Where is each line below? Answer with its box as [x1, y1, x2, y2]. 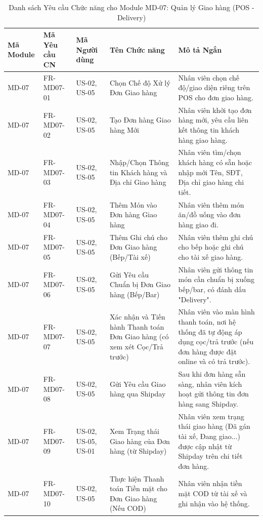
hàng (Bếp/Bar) [109, 289, 160, 299]
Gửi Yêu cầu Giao [109, 378, 166, 389]
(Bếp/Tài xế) [109, 251, 151, 262]
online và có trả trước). [178, 356, 250, 367]
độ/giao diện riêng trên [178, 82, 250, 93]
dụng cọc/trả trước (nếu [178, 336, 254, 347]
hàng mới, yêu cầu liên [178, 114, 248, 125]
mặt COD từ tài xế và [178, 488, 247, 499]
